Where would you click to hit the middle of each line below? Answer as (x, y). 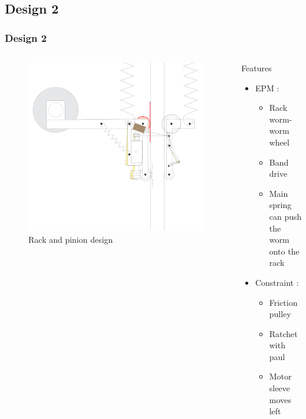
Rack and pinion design (71, 239)
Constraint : (277, 282)
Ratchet (283, 333)
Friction (283, 302)
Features (256, 68)
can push (285, 216)
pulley (280, 314)
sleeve (279, 388)
